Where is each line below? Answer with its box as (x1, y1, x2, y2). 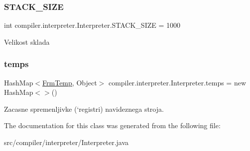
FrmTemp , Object (42, 77, 97, 87)
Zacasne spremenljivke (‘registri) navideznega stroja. (4, 103, 164, 114)
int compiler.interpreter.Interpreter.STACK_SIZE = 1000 (4, 20, 181, 30)
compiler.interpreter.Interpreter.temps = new (108, 77, 247, 87)
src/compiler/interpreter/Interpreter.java (4, 137, 129, 147)
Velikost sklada (4, 36, 50, 47)
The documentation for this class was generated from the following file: (4, 120, 221, 131)
